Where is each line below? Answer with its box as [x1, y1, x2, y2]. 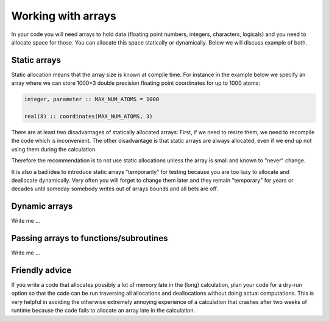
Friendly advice [11, 265, 72, 275]
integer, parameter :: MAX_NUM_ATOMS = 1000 [24, 96, 160, 103]
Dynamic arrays [11, 201, 73, 212]
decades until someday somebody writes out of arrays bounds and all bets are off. [11, 185, 219, 192]
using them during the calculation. [11, 145, 97, 153]
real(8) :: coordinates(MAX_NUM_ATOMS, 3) [24, 113, 153, 120]
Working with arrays [11, 9, 117, 23]
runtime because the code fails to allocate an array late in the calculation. [11, 307, 196, 314]
